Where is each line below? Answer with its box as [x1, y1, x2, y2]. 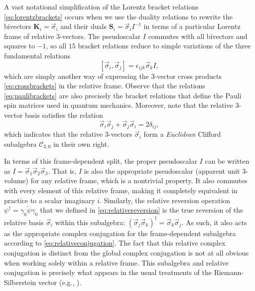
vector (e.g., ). [38, 277, 82, 287]
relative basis [4, 217, 44, 227]
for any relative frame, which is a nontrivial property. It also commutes [30, 175, 248, 186]
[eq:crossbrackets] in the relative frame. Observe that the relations [4, 80, 205, 91]
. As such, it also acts [181, 217, 247, 227]
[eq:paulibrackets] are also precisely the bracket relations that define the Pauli [4, 90, 242, 100]
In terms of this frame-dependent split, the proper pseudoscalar [4, 156, 197, 166]
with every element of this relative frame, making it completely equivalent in [4, 185, 238, 196]
